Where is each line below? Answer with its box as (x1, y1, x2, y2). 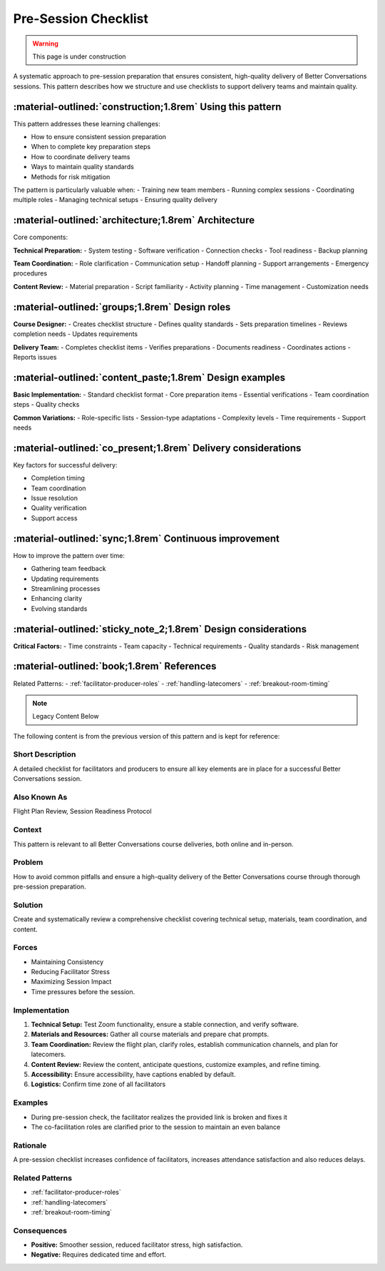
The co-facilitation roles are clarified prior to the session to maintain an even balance (31, 1123, 281, 1131)
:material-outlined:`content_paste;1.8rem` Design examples (13, 371, 286, 383)
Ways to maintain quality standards (31, 163, 135, 171)
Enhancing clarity (31, 594, 83, 603)
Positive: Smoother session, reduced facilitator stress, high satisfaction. (31, 1240, 243, 1249)
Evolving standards (31, 604, 88, 613)
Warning (32, 39, 58, 48)
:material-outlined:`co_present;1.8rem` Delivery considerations (13, 442, 302, 454)
